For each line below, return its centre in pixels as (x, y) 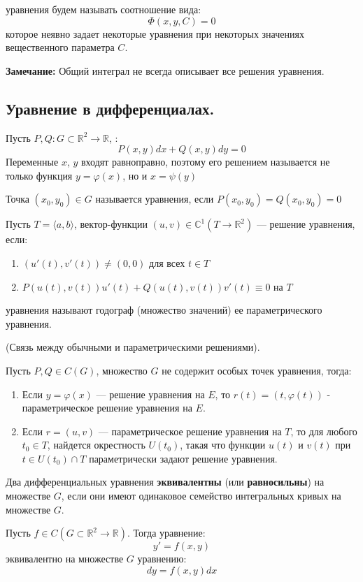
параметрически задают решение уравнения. (183, 458)
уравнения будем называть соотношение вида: (104, 9)
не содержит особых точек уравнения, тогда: (257, 370)
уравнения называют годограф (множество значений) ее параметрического (164, 310)
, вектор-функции (111, 224)
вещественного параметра (60, 47)
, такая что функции (223, 445)
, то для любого (324, 431)
